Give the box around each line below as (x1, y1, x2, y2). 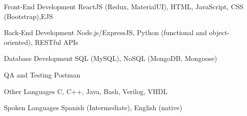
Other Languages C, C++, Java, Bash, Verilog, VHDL (4, 86, 167, 96)
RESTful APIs (35, 37, 79, 47)
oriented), (4, 37, 33, 47)
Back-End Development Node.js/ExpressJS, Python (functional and (4, 27, 207, 38)
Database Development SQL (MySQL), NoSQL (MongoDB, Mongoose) (4, 53, 217, 63)
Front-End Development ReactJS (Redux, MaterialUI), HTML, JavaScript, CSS (4, 1, 244, 11)
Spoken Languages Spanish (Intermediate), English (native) (4, 102, 183, 113)
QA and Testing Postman (4, 69, 81, 79)
